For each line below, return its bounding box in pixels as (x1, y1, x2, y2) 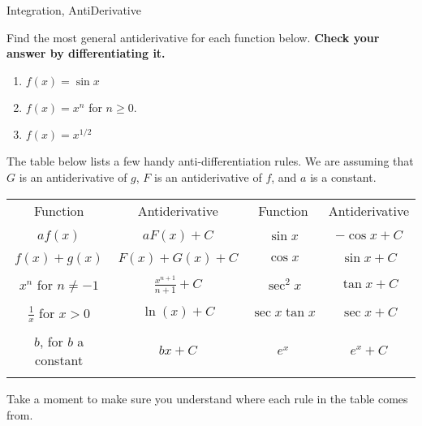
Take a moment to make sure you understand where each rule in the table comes (6, 390, 408, 407)
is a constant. (310, 168, 377, 185)
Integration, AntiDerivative (6, 2, 141, 18)
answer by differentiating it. (6, 45, 166, 62)
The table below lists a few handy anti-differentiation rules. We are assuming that (6, 153, 414, 170)
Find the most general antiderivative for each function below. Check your (6, 28, 380, 45)
